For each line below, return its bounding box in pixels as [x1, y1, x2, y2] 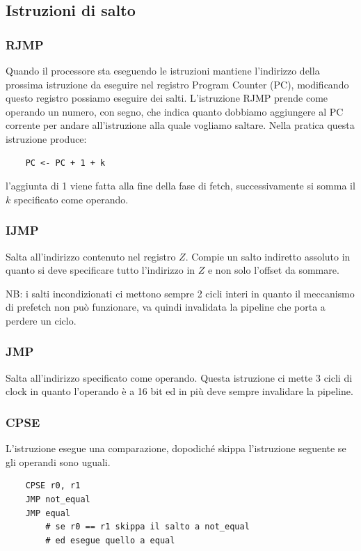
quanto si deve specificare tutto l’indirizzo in [6, 263, 195, 277]
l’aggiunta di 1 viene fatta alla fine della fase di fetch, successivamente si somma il [6, 178, 355, 193]
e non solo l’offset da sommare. [207, 263, 339, 277]
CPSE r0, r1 [25, 481, 81, 491]
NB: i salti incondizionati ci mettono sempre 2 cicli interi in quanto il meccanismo [6, 286, 355, 300]
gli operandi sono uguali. [6, 454, 111, 469]
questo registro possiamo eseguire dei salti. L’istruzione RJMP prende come [6, 91, 328, 105]
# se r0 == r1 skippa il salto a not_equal [45, 522, 250, 532]
